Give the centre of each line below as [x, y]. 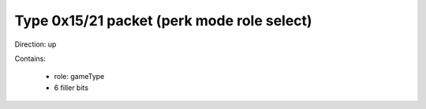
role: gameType [79, 77]
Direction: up [35, 44]
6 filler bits [71, 88]
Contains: [30, 58]
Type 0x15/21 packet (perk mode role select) [163, 21]
